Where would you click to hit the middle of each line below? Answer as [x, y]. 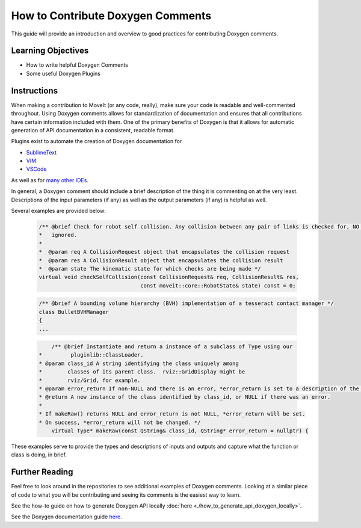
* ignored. [58, 235]
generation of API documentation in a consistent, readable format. [93, 130]
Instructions [35, 91]
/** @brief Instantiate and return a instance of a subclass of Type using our [172, 347]
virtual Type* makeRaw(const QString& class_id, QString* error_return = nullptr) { [180, 431]
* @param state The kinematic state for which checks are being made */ [150, 269]
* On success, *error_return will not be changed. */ [120, 422]
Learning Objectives [50, 51]
